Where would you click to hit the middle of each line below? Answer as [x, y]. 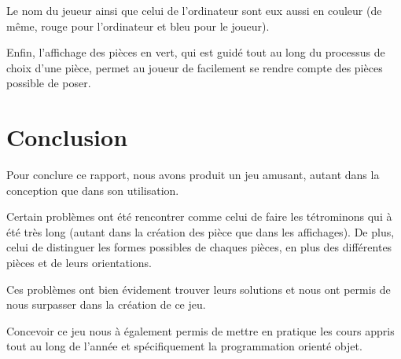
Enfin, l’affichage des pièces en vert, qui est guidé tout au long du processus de [196, 52]
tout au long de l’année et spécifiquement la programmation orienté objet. [184, 346]
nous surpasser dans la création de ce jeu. [106, 304]
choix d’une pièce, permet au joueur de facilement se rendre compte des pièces [195, 67]
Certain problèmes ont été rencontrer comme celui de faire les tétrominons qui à [199, 216]
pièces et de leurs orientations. [79, 263]
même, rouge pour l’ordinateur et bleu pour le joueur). [138, 26]
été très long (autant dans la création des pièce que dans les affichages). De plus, [200, 231]
